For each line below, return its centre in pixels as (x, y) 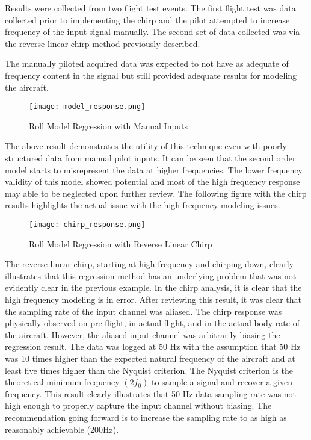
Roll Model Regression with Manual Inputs (108, 125)
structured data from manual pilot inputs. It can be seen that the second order (150, 158)
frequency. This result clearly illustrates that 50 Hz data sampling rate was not (151, 393)
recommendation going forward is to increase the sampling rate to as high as (146, 417)
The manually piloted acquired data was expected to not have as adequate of (147, 64)
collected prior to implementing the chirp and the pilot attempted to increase (147, 20)
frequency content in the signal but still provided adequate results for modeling (151, 75)
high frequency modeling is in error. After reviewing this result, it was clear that (153, 299)
